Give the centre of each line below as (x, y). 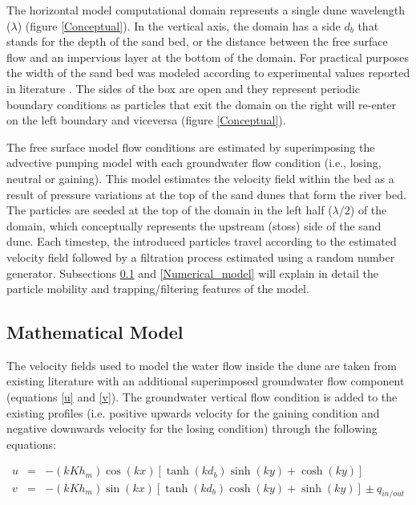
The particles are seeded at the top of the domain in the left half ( (170, 210)
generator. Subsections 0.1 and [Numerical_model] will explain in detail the (192, 273)
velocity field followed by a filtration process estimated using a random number (201, 257)
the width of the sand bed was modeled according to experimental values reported (208, 73)
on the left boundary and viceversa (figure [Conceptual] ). (146, 120)
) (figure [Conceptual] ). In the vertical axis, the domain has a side (179, 25)
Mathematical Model (95, 332)
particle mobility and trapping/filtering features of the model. (158, 289)
